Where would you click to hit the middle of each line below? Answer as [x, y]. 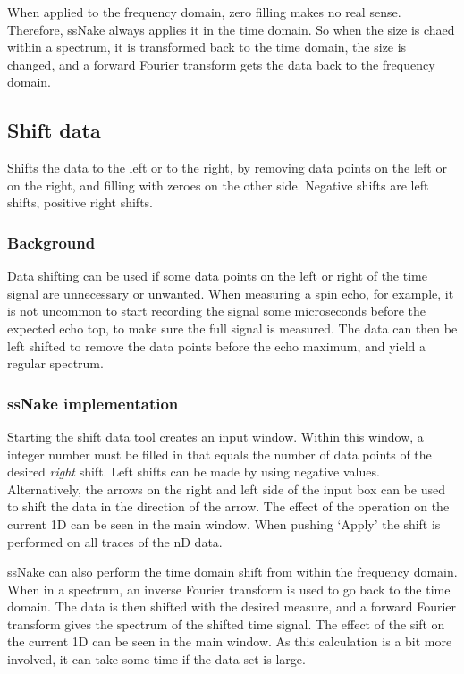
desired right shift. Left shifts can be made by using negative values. [194, 472]
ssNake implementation [93, 403]
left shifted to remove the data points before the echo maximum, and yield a [217, 345]
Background [51, 242]
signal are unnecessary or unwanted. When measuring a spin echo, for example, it [231, 293]
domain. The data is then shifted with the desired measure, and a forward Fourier [232, 607]
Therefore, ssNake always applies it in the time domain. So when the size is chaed [231, 29]
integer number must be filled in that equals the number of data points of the [219, 454]
